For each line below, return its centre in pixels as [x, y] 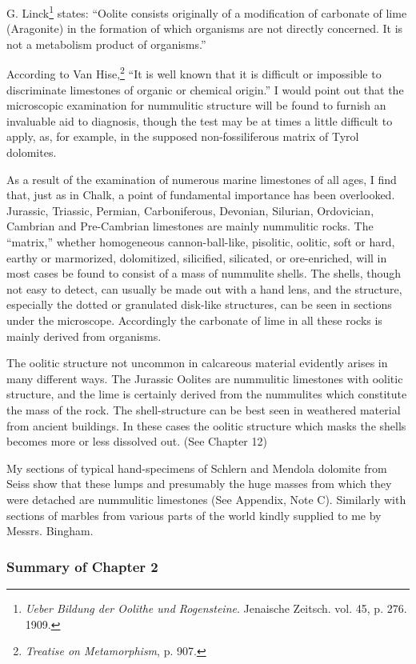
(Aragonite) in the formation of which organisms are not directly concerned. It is [205, 28]
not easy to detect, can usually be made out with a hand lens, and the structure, [204, 288]
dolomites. [32, 152]
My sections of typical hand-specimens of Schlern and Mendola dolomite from [197, 468]
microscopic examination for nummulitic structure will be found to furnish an [196, 105]
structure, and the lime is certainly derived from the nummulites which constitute [207, 394]
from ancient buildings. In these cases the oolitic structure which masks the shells [206, 425]
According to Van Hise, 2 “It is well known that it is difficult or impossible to [194, 73]
